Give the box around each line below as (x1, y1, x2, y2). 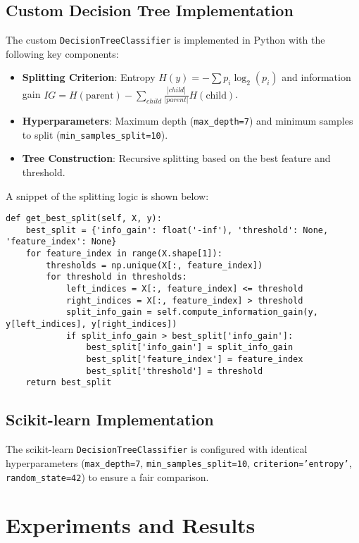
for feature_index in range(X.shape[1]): (25, 249, 222, 259)
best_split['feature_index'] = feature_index (86, 354, 303, 365)
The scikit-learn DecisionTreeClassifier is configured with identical (6, 442, 308, 456)
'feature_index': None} (6, 237, 117, 247)
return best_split (25, 377, 112, 388)
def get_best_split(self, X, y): (6, 213, 162, 224)
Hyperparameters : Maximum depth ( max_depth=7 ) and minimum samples (22, 113, 353, 128)
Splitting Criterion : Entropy (22, 70, 156, 85)
